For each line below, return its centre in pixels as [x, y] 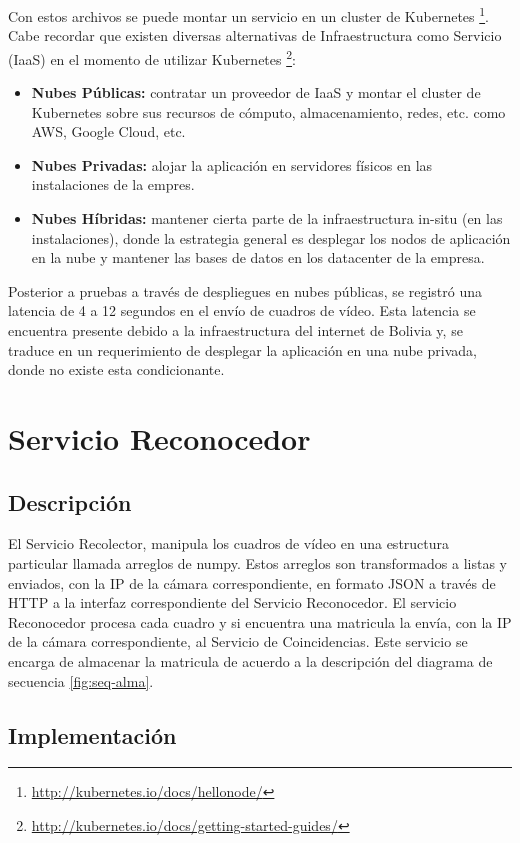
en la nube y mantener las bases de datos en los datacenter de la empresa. [258, 257]
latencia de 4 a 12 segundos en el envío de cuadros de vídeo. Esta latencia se [242, 310]
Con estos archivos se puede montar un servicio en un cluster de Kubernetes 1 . [248, 14]
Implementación [92, 734]
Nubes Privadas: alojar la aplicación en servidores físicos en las [232, 164]
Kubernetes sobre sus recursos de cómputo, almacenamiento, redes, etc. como [268, 111]
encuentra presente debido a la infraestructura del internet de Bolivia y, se [235, 330]
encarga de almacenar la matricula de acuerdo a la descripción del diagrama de [250, 660]
